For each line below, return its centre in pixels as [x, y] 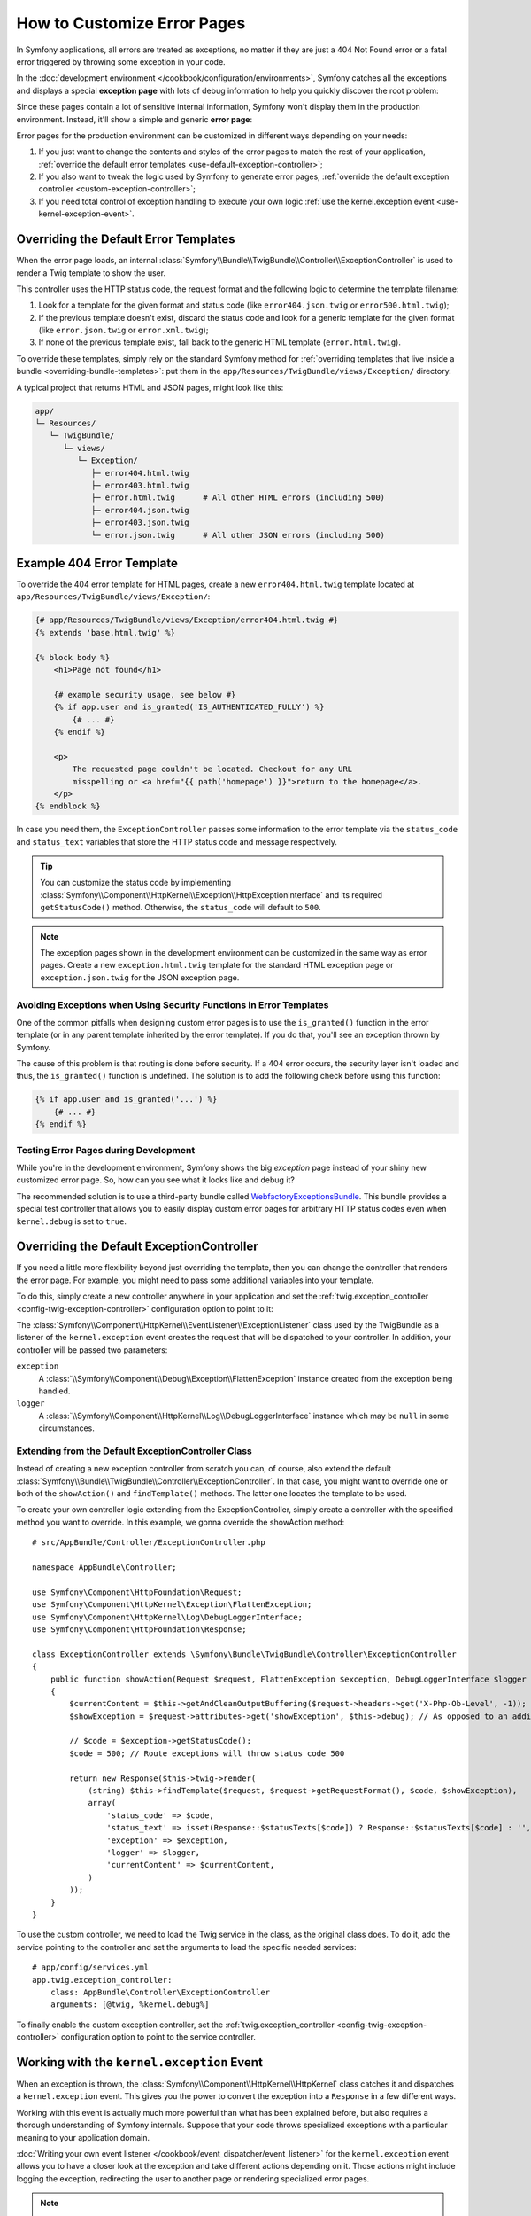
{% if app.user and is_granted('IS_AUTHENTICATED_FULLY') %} [189, 707]
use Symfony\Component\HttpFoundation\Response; [139, 1629]
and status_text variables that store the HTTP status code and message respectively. [177, 841]
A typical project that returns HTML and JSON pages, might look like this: [150, 387]
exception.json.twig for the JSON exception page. [140, 977]
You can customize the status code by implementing [136, 883]
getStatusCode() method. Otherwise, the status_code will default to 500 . [181, 908]
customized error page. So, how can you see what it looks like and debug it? [156, 1180]
